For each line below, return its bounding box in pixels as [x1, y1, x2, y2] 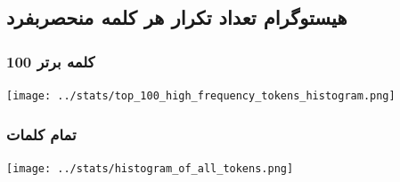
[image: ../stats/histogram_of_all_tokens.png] [6, 162, 294, 175]
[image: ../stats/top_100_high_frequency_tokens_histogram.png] [6, 90, 396, 102]
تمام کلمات [6, 123, 77, 145]
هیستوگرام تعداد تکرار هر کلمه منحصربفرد [6, 4, 347, 31]
